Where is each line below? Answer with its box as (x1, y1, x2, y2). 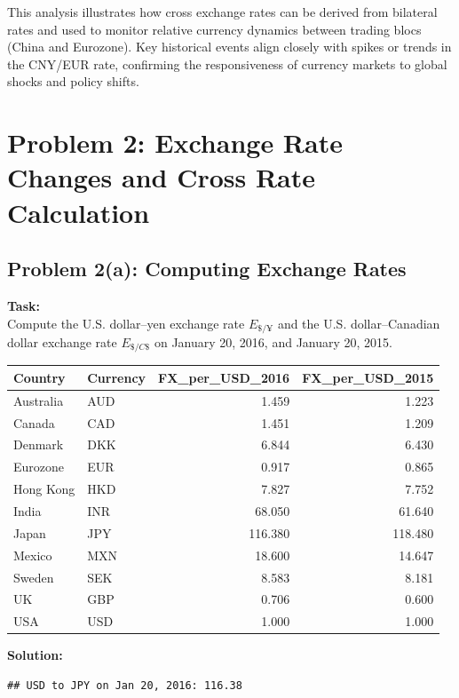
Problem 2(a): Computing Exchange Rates (7, 255, 407, 282)
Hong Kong (13, 480, 75, 498)
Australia (13, 391, 64, 409)
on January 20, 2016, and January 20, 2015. (154, 332, 393, 351)
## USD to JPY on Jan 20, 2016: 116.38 (7, 678, 242, 692)
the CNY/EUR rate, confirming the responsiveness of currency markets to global (7, 54, 447, 73)
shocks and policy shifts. (7, 72, 139, 91)
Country (13, 368, 66, 386)
